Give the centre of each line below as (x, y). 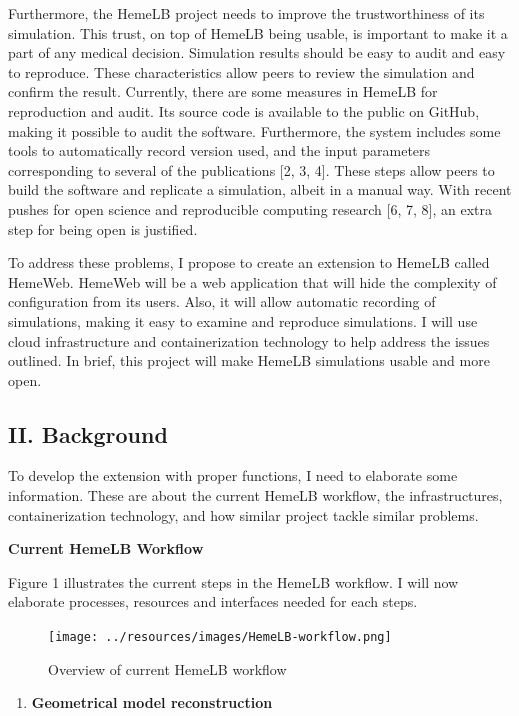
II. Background (88, 433)
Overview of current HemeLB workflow (167, 668)
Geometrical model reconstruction (152, 702)
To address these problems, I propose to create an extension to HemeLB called (249, 262)
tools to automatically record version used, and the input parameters (219, 150)
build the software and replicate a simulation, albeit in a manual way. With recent (260, 189)
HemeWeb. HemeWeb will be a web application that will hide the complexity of (252, 281)
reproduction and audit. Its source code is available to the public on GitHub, (244, 110)
